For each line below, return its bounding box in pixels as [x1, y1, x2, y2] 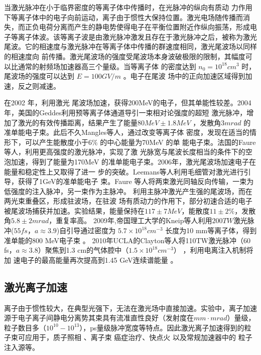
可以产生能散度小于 [25, 136, 88, 147]
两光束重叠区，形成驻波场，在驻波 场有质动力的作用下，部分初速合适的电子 [4, 196, 252, 206]
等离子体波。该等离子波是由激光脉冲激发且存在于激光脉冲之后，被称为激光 [11, 31, 257, 42]
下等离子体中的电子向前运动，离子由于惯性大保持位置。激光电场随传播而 [4, 12, 243, 22]
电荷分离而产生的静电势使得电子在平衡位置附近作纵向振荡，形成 [39, 22, 250, 32]
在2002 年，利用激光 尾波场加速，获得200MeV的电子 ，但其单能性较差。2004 [4, 97, 251, 108]
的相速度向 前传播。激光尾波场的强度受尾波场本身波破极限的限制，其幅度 [4, 51, 245, 61]
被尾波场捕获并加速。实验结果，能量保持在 [4, 205, 145, 216]
